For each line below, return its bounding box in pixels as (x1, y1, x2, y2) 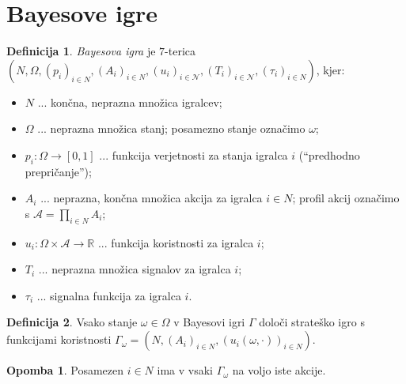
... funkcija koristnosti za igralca (97, 234, 254, 250)
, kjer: (316, 61, 345, 77)
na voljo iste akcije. (232, 362, 326, 378)
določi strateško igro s (259, 314, 365, 330)
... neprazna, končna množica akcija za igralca (40, 190, 263, 206)
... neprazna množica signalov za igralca (38, 261, 231, 277)
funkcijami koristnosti (6, 331, 112, 348)
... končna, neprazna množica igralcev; (37, 93, 222, 110)
